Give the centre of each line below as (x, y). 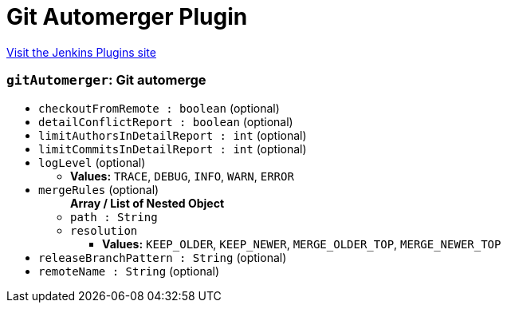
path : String (114, 217)
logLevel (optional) (92, 162)
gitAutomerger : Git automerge (106, 80)
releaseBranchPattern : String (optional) (163, 257)
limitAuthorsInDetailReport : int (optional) (173, 135)
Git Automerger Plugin (127, 17)
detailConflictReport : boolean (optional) (166, 121)
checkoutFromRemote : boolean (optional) (159, 108)
